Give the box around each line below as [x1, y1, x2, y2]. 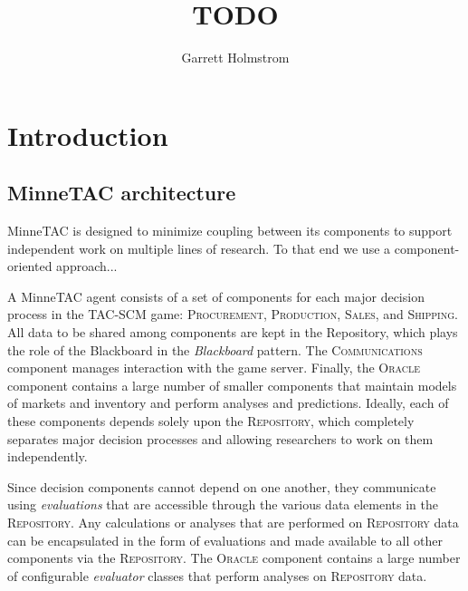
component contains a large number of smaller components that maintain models [7, 375, 457, 394]
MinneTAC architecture [7, 179, 236, 207]
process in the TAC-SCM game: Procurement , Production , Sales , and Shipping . [7, 305, 458, 324]
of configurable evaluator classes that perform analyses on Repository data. [7, 566, 427, 585]
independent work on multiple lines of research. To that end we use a [7, 238, 391, 257]
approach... [56, 257, 118, 276]
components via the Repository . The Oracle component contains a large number [7, 548, 461, 567]
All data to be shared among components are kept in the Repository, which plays [7, 323, 458, 342]
